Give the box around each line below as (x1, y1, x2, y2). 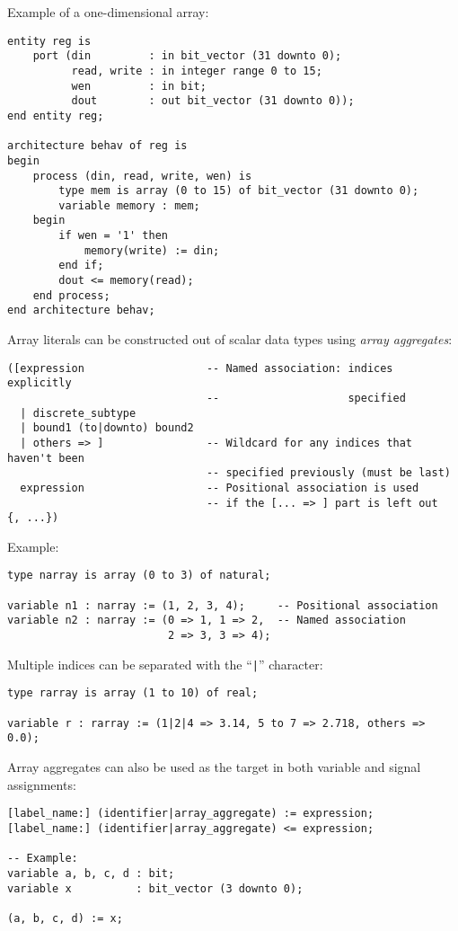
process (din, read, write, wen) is (32, 169, 252, 182)
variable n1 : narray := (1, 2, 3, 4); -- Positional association (7, 598, 438, 612)
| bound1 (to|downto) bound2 (20, 421, 194, 435)
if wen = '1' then (58, 229, 168, 243)
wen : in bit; (71, 79, 207, 93)
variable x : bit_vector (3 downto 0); (7, 882, 304, 895)
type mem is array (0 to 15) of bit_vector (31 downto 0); (58, 184, 419, 198)
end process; (32, 288, 110, 302)
